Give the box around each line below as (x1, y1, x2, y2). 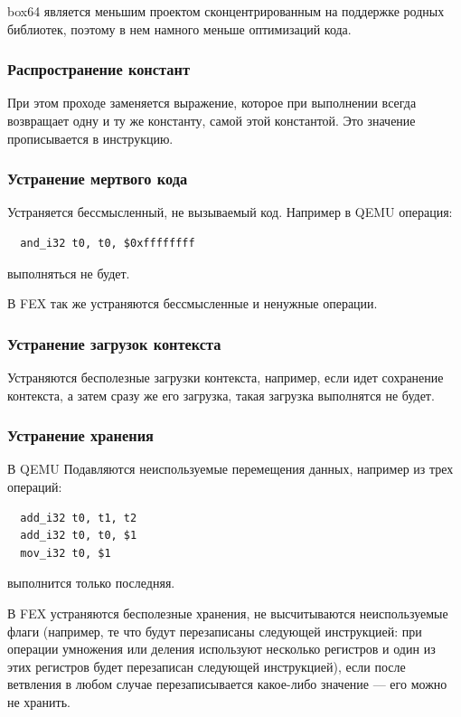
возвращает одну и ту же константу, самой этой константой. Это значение (7, 111, 416, 129)
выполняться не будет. (7, 263, 130, 282)
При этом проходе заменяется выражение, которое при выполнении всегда (7, 93, 417, 112)
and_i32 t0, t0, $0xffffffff (20, 237, 195, 250)
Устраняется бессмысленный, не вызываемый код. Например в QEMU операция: (7, 203, 453, 222)
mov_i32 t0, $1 (20, 546, 111, 560)
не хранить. (7, 692, 71, 711)
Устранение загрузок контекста (7, 332, 221, 354)
